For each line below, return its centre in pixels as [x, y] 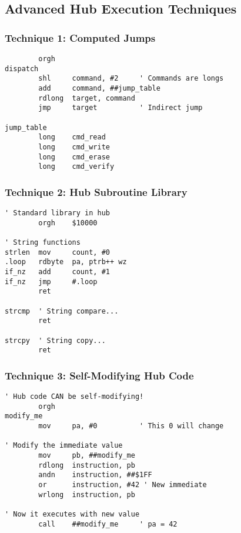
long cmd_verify [76, 167]
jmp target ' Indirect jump [120, 108]
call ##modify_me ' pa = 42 [108, 524]
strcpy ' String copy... [55, 340]
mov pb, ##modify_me [87, 456]
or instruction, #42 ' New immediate [123, 485]
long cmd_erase [74, 157]
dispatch [22, 69]
